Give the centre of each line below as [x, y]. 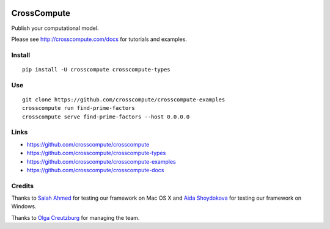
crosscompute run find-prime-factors [79, 108]
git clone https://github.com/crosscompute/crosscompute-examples [124, 100]
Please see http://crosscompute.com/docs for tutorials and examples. [99, 39]
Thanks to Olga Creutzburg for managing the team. [75, 217]
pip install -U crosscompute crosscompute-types [96, 69]
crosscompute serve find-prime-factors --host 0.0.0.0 [106, 117]
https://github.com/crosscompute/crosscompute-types [96, 153]
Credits [22, 186]
